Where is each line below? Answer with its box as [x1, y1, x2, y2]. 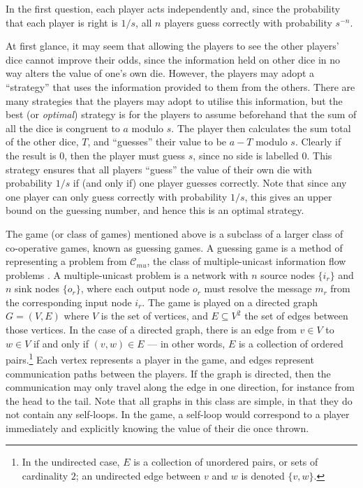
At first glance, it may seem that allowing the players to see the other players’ [6, 38, 339, 53]
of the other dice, [6, 134, 79, 149]
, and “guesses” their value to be [87, 134, 227, 149]
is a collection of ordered [238, 336, 343, 350]
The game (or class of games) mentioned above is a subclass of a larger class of [6, 226, 343, 241]
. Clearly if [295, 134, 341, 149]
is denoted [241, 468, 285, 483]
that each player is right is [6, 15, 118, 29]
